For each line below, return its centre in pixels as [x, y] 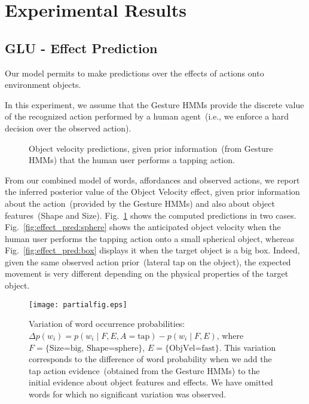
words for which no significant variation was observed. [128, 394]
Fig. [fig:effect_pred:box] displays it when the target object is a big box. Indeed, [152, 250]
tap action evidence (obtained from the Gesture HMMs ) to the [144, 370]
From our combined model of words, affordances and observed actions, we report [152, 180]
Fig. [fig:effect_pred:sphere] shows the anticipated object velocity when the [143, 227]
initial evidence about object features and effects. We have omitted [151, 382]
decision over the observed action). [68, 128]
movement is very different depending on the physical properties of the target [147, 273]
